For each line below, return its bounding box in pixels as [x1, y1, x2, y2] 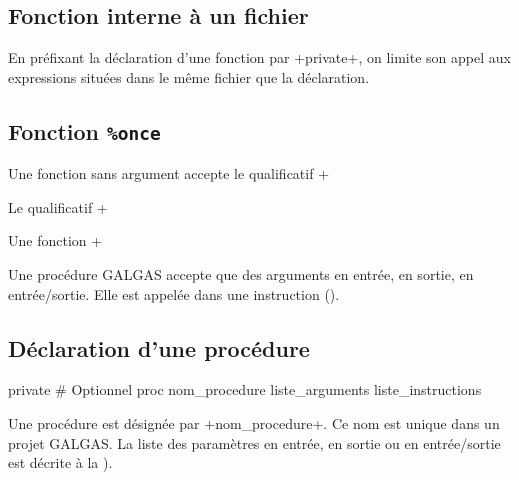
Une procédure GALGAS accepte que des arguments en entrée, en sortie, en [8, 263, 474, 284]
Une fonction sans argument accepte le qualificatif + [8, 163, 330, 184]
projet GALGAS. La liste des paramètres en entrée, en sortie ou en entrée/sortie [8, 432, 501, 453]
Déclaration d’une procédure [8, 332, 310, 363]
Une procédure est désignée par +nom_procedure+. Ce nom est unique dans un [8, 412, 500, 433]
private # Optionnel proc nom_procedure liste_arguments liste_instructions [8, 379, 482, 400]
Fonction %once [8, 115, 161, 146]
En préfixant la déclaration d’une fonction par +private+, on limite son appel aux [8, 47, 511, 68]
